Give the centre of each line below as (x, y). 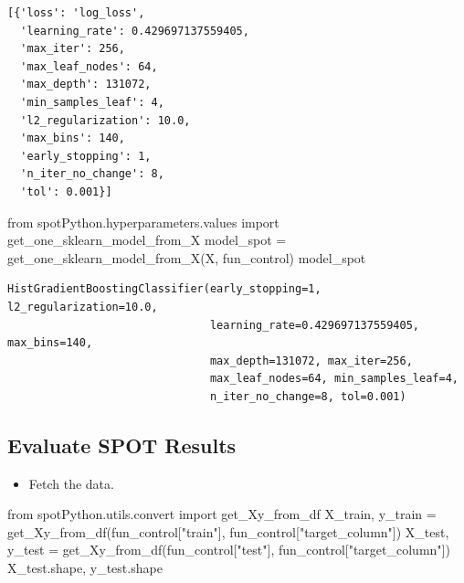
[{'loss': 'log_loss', (76, 13)
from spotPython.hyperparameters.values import (143, 222)
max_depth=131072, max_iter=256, (311, 360)
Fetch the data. (71, 483)
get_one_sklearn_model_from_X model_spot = (147, 240)
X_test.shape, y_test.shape (85, 568)
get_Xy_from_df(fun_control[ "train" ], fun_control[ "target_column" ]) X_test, (228, 531)
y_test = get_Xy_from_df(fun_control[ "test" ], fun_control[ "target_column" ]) (229, 550)
